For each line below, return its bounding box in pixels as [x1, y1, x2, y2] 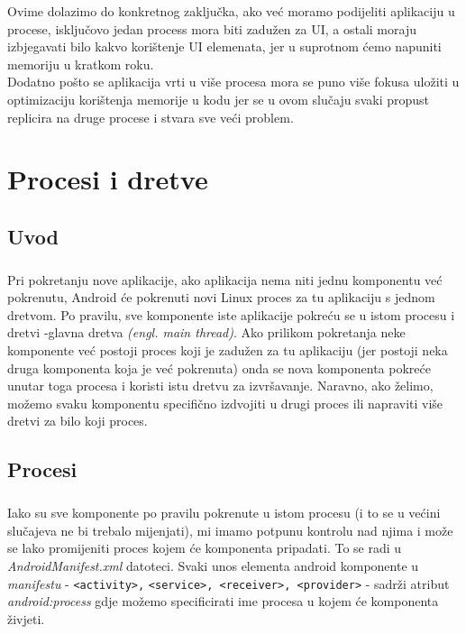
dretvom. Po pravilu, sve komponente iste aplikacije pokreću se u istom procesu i [7, 305, 455, 324]
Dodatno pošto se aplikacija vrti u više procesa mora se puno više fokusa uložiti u [7, 72, 460, 91]
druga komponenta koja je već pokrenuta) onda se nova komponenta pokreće [7, 358, 431, 377]
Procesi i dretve [7, 161, 208, 198]
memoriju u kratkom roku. [7, 54, 154, 73]
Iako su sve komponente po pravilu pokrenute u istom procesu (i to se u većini [7, 503, 441, 522]
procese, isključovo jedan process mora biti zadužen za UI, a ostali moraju [7, 19, 416, 38]
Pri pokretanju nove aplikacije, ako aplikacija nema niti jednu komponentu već [7, 270, 443, 289]
